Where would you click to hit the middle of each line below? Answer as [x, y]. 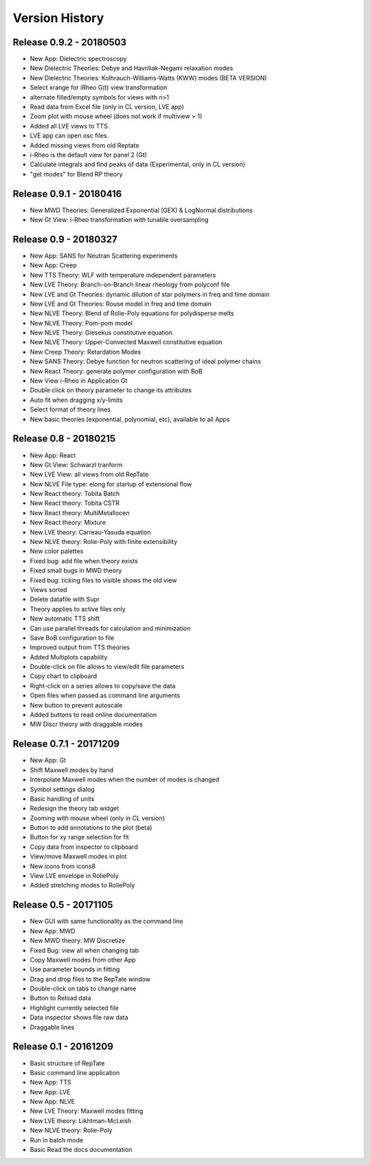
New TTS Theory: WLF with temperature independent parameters [123, 275]
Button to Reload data [61, 998]
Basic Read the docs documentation [81, 1150]
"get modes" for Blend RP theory [76, 174]
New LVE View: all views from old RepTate [89, 475]
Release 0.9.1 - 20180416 [67, 193]
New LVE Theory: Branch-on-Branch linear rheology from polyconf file [130, 284]
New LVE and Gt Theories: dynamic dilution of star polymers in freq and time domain [150, 294]
